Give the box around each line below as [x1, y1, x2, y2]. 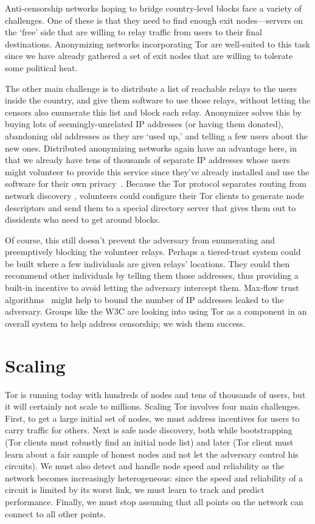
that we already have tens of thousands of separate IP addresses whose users [5, 153, 290, 166]
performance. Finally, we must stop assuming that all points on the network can [5, 495, 303, 508]
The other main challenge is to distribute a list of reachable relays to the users [5, 82, 297, 94]
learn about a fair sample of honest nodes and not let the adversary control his [5, 447, 299, 460]
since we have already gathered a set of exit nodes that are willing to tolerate [5, 49, 293, 62]
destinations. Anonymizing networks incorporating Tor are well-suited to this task [5, 37, 310, 50]
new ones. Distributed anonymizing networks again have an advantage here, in [5, 141, 297, 154]
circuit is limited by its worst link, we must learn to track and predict [5, 483, 265, 496]
